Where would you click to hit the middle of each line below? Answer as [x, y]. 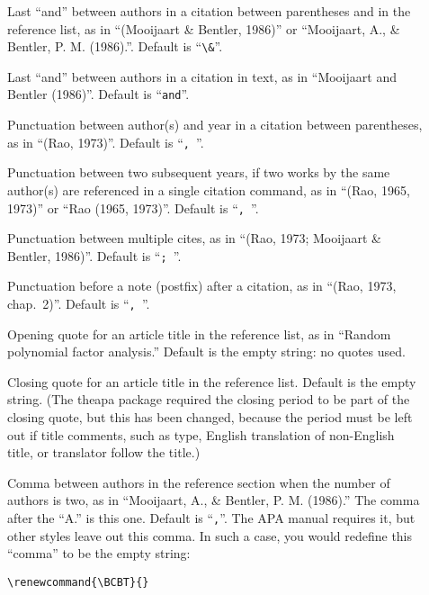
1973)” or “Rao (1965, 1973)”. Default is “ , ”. [133, 207]
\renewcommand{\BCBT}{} [78, 582]
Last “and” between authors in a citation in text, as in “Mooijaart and [202, 76]
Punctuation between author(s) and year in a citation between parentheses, [215, 125]
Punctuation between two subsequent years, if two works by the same [199, 172]
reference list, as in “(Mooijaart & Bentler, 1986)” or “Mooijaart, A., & [204, 28]
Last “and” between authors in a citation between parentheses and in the [209, 11]
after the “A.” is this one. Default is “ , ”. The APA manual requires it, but [211, 518]
